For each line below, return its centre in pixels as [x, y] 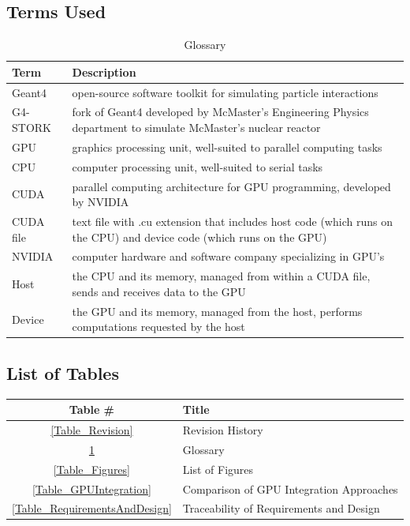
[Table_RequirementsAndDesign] [92, 508]
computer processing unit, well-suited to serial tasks [198, 166]
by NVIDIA [101, 202]
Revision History [223, 430]
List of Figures [218, 469]
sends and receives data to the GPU [159, 291]
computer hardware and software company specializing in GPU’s [228, 256]
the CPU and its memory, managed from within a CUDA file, [221, 276]
